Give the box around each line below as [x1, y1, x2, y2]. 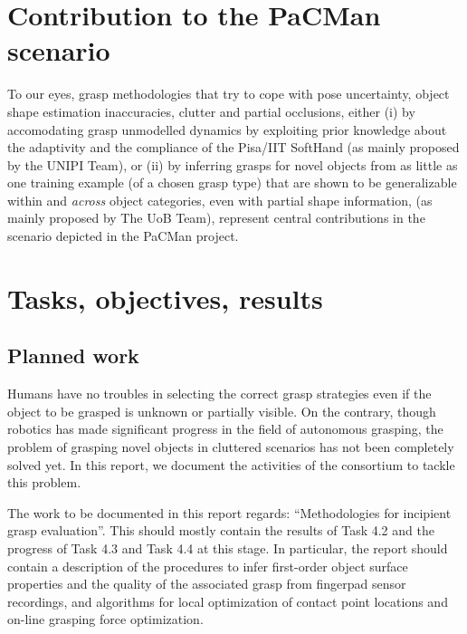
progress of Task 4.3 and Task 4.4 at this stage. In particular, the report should [7, 538, 448, 557]
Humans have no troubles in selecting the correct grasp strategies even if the [7, 384, 432, 403]
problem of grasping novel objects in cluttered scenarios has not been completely [7, 437, 454, 456]
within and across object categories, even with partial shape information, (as [7, 190, 433, 209]
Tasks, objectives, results [7, 279, 323, 316]
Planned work [7, 341, 139, 370]
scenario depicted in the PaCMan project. [7, 226, 239, 245]
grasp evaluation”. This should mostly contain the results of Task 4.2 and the [7, 521, 434, 540]
